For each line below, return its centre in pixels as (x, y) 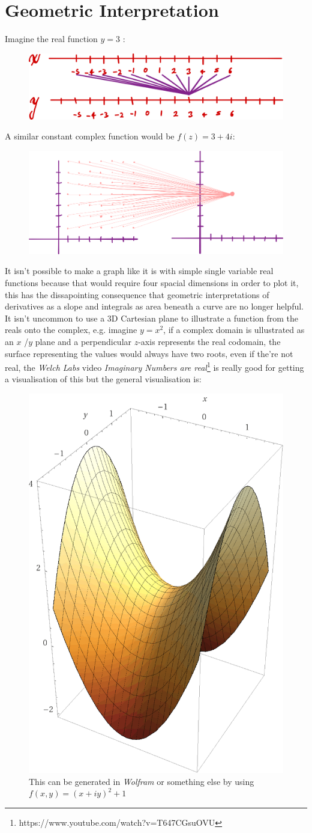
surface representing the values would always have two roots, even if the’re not (149, 353)
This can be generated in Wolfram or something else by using (142, 781)
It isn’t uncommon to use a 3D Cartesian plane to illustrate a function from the (152, 318)
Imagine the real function (51, 39)
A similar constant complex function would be (90, 136)
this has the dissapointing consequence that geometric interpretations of (137, 294)
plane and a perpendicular (83, 342)
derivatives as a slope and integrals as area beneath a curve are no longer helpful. (154, 306)
